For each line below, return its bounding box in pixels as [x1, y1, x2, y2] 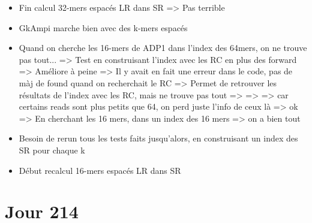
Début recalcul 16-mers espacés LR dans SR [19, 164, 181, 176]
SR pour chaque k [19, 143, 85, 156]
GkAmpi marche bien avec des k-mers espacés [19, 21, 188, 34]
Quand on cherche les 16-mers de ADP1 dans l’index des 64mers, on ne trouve [19, 41, 307, 54]
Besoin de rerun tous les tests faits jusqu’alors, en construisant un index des [19, 132, 298, 144]
